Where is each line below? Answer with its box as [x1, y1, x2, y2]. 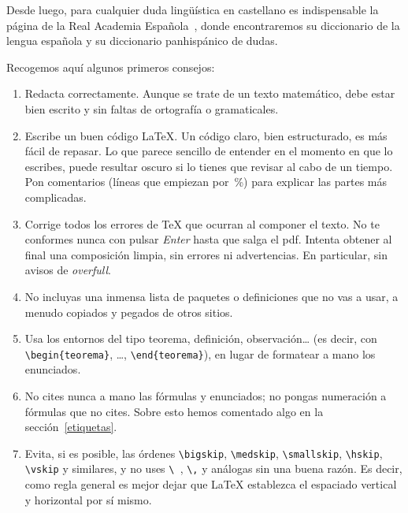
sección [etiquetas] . [24, 418, 117, 435]
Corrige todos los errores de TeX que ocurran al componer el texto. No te [24, 215, 380, 232]
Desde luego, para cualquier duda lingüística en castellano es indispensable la [6, 2, 379, 17]
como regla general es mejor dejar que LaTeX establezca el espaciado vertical [24, 476, 397, 493]
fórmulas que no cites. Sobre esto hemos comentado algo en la [24, 403, 324, 419]
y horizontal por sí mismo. [24, 491, 152, 507]
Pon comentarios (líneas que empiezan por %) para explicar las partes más [24, 173, 388, 190]
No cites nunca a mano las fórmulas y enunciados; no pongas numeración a [24, 387, 387, 403]
